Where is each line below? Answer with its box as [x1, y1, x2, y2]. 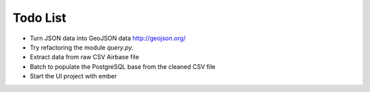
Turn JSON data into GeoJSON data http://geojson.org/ [29, 34, 186, 42]
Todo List [12, 10, 66, 25]
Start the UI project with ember [29, 72, 117, 80]
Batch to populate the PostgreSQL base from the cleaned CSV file [29, 62, 216, 71]
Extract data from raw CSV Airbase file [29, 53, 140, 61]
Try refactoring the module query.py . [29, 43, 134, 51]
